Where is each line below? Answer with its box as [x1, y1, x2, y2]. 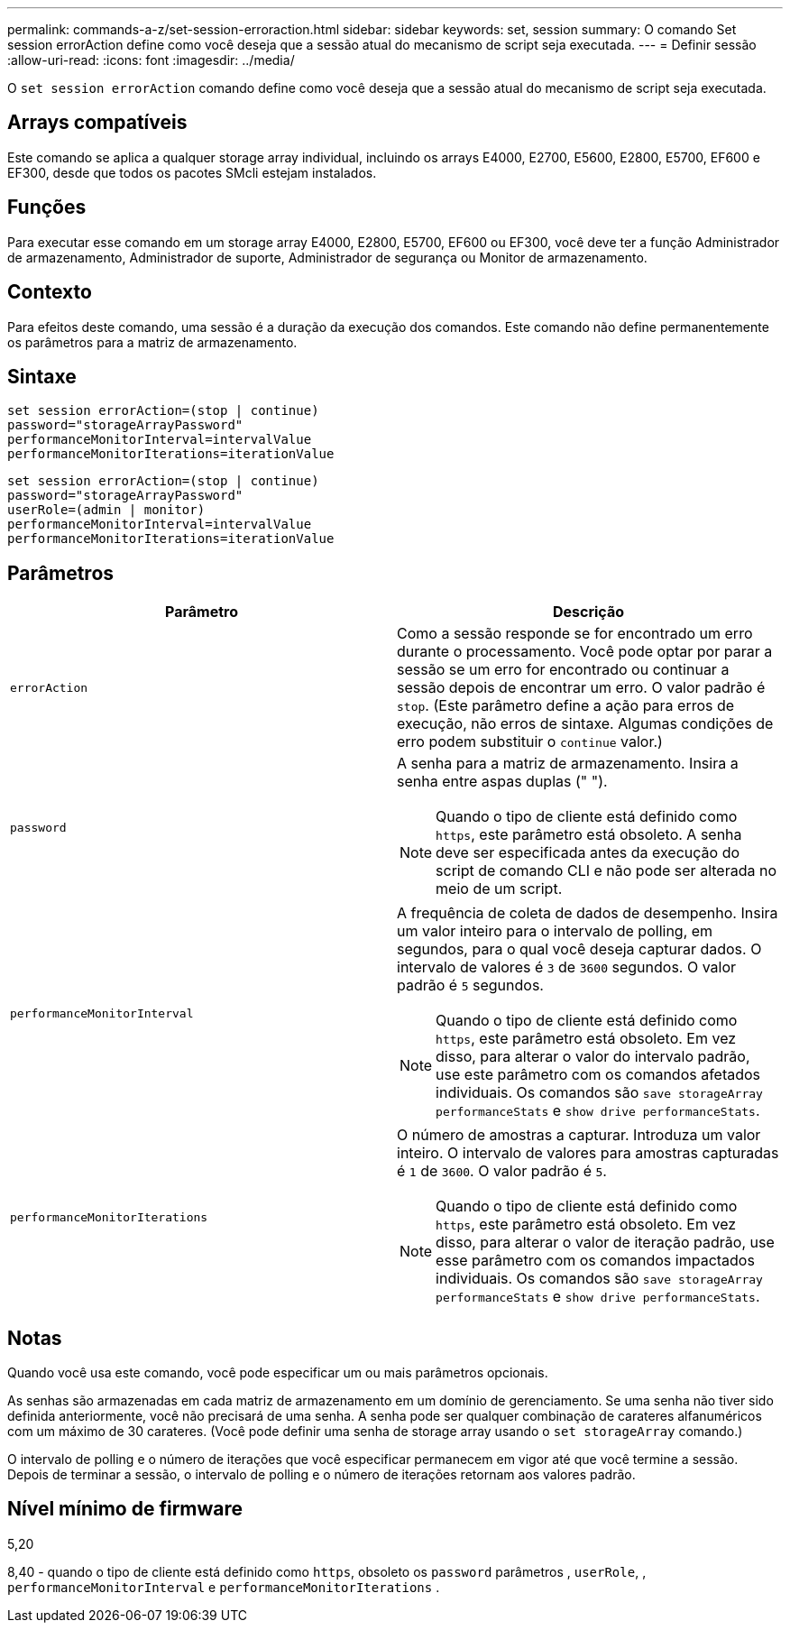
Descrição [552, 603, 625, 622]
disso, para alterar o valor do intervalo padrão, [436, 1047, 750, 1066]
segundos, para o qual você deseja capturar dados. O [397, 940, 762, 959]
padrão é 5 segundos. [397, 976, 544, 995]
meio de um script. [436, 879, 563, 898]
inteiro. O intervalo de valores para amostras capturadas [397, 1144, 779, 1163]
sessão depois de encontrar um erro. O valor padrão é [397, 678, 766, 697]
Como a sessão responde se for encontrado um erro [397, 624, 753, 643]
